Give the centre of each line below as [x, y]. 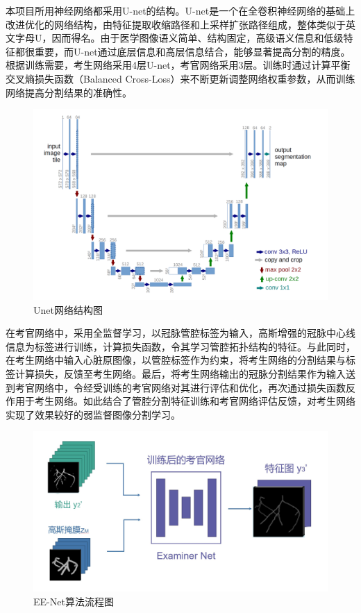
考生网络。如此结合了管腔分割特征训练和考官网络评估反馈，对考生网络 [195, 401]
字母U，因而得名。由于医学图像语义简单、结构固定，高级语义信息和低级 [179, 38]
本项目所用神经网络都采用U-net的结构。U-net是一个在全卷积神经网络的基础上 [180, 10]
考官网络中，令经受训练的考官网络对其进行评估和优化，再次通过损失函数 [180, 387]
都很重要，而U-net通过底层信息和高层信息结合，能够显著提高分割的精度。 [183, 51]
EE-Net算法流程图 [74, 601]
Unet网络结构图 [68, 309]
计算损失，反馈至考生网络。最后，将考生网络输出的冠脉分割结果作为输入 [180, 374]
